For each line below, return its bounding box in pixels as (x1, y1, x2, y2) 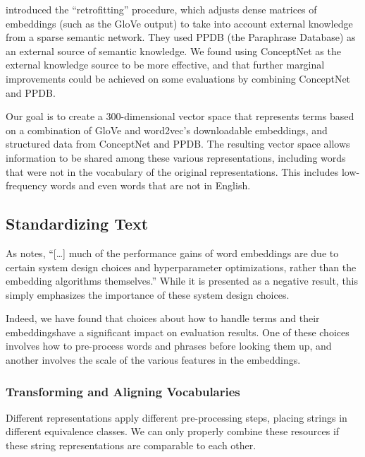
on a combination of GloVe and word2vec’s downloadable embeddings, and (6, 122, 328, 137)
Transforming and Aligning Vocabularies (6, 382, 240, 400)
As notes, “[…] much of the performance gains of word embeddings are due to (6, 245, 339, 260)
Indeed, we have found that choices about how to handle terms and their (6, 311, 320, 326)
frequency (6, 178, 47, 193)
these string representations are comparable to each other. (6, 438, 256, 453)
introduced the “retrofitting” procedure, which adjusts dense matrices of (6, 2, 317, 16)
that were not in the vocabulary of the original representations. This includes (6, 164, 339, 179)
